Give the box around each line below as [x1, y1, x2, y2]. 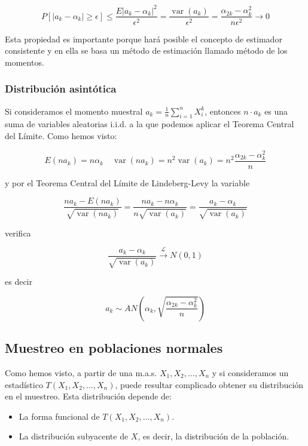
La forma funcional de [19, 410, 100, 422]
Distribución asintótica [5, 81, 117, 96]
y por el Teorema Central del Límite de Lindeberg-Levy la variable [5, 176, 250, 189]
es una [264, 104, 288, 117]
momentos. [5, 56, 44, 68]
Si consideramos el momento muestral [5, 104, 143, 117]
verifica [5, 226, 31, 239]
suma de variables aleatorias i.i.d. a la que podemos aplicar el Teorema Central [5, 118, 294, 130]
